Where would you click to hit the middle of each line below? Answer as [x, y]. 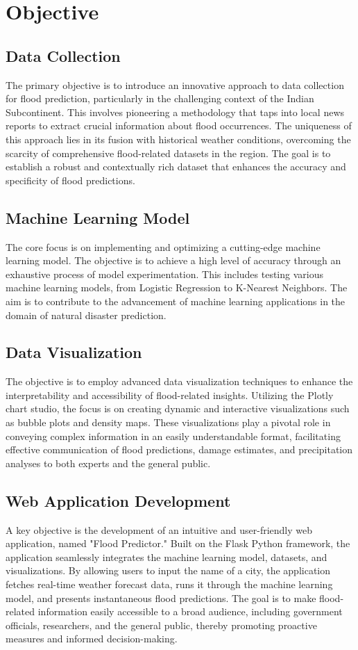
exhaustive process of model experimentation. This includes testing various [164, 274]
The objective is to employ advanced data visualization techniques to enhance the [179, 381]
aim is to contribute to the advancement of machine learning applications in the [176, 301]
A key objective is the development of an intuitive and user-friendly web [159, 529]
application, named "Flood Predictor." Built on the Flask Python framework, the [178, 543]
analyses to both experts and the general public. [108, 463]
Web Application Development [118, 500]
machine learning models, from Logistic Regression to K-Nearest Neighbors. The [177, 287]
